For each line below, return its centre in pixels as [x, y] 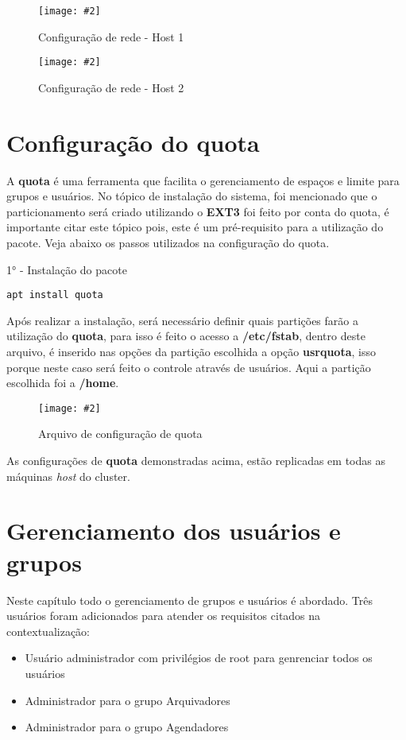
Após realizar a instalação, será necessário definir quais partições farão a [182, 320]
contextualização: [48, 631]
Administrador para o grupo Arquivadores [128, 700]
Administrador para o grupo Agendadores [127, 727]
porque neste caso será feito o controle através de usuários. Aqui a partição [189, 367]
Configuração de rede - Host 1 [111, 36]
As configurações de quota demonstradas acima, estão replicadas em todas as [196, 461]
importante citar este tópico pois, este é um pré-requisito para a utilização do [195, 227]
